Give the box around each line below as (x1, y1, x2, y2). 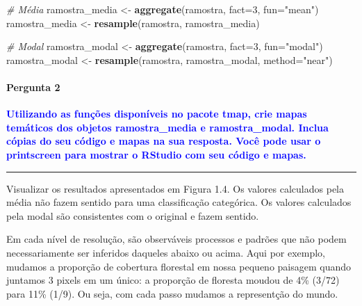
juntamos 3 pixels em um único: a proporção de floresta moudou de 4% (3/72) (6, 273, 340, 287)
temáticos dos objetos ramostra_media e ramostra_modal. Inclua (6, 120, 329, 134)
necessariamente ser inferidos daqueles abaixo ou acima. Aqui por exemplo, (6, 245, 326, 259)
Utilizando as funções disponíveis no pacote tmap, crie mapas (6, 106, 307, 121)
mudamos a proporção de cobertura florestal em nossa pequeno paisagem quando (6, 259, 352, 273)
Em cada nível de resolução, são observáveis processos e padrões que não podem (6, 232, 347, 246)
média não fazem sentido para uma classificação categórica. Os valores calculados (6, 195, 352, 209)
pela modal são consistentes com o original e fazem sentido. (6, 208, 259, 223)
